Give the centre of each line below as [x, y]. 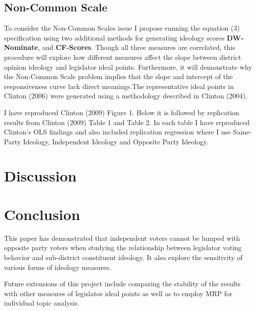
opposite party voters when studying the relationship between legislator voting [123, 247]
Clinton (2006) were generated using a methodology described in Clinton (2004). [126, 96]
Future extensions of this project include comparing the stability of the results [122, 284]
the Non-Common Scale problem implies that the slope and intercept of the [118, 76]
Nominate [21, 47]
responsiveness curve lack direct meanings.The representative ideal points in [119, 86]
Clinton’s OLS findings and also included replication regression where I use [117, 132]
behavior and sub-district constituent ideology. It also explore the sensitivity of [123, 257]
